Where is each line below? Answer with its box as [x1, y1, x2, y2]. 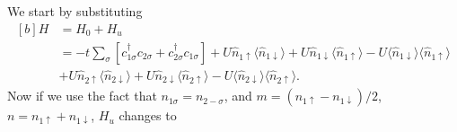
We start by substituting [7, 2, 143, 20]
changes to [119, 106, 177, 125]
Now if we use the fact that [7, 86, 157, 105]
